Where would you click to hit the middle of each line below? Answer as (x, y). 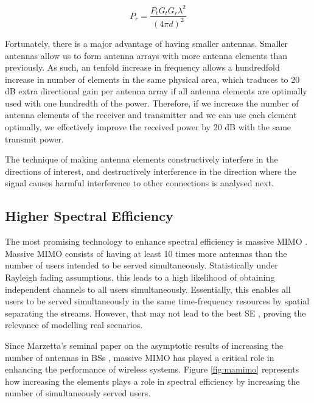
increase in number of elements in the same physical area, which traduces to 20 (152, 79)
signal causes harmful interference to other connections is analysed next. (139, 183)
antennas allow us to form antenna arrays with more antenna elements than (146, 55)
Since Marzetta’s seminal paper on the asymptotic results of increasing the (144, 345)
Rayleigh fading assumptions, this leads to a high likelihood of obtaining (140, 277)
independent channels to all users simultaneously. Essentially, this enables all (148, 289)
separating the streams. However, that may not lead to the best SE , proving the (155, 313)
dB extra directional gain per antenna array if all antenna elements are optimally (156, 91)
